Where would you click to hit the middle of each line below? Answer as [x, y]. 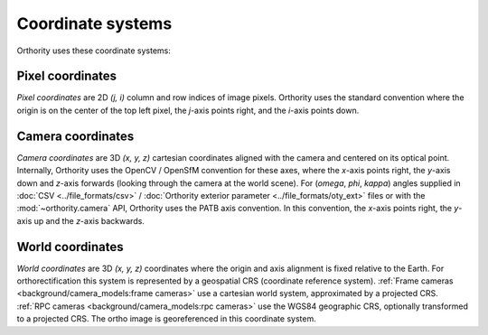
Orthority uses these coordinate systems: [94, 51]
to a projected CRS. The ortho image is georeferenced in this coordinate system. [166, 319]
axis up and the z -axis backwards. [80, 220]
